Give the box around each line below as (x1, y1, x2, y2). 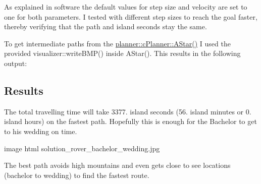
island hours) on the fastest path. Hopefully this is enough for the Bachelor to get (4, 116, 257, 127)
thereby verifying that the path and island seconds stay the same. (4, 21, 207, 32)
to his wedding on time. (4, 126, 77, 136)
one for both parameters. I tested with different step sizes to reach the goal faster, (4, 11, 257, 22)
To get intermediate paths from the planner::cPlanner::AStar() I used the (4, 38, 231, 48)
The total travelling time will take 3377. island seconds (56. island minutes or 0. (4, 106, 251, 116)
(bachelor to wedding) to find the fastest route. (4, 169, 149, 180)
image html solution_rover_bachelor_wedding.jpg (4, 143, 160, 153)
